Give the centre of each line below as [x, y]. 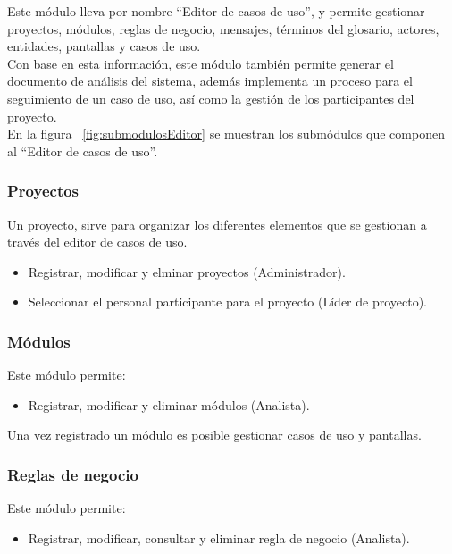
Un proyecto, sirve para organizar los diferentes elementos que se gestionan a [217, 224]
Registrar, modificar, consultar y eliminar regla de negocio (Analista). [219, 537]
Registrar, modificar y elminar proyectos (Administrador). [187, 271]
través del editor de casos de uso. [97, 242]
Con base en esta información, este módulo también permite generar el [201, 63]
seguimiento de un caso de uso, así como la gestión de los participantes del [211, 98]
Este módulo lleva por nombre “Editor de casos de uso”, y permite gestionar [216, 11]
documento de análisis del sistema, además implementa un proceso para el [210, 81]
